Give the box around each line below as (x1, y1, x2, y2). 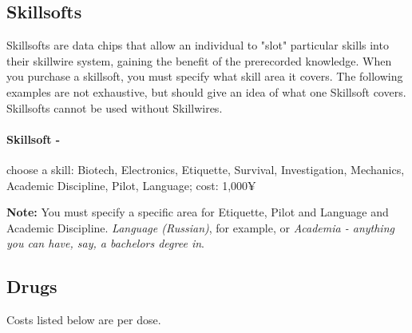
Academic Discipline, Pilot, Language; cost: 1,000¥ (6, 176, 256, 193)
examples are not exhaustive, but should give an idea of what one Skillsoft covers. (6, 83, 406, 100)
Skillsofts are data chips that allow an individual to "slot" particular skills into (6, 37, 389, 54)
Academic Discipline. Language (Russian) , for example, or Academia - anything (6, 219, 394, 236)
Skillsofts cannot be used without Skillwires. (6, 99, 223, 116)
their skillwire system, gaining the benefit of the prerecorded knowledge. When (6, 52, 392, 69)
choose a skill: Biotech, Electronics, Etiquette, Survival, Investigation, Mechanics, (6, 161, 405, 177)
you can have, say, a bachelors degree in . (6, 235, 204, 252)
